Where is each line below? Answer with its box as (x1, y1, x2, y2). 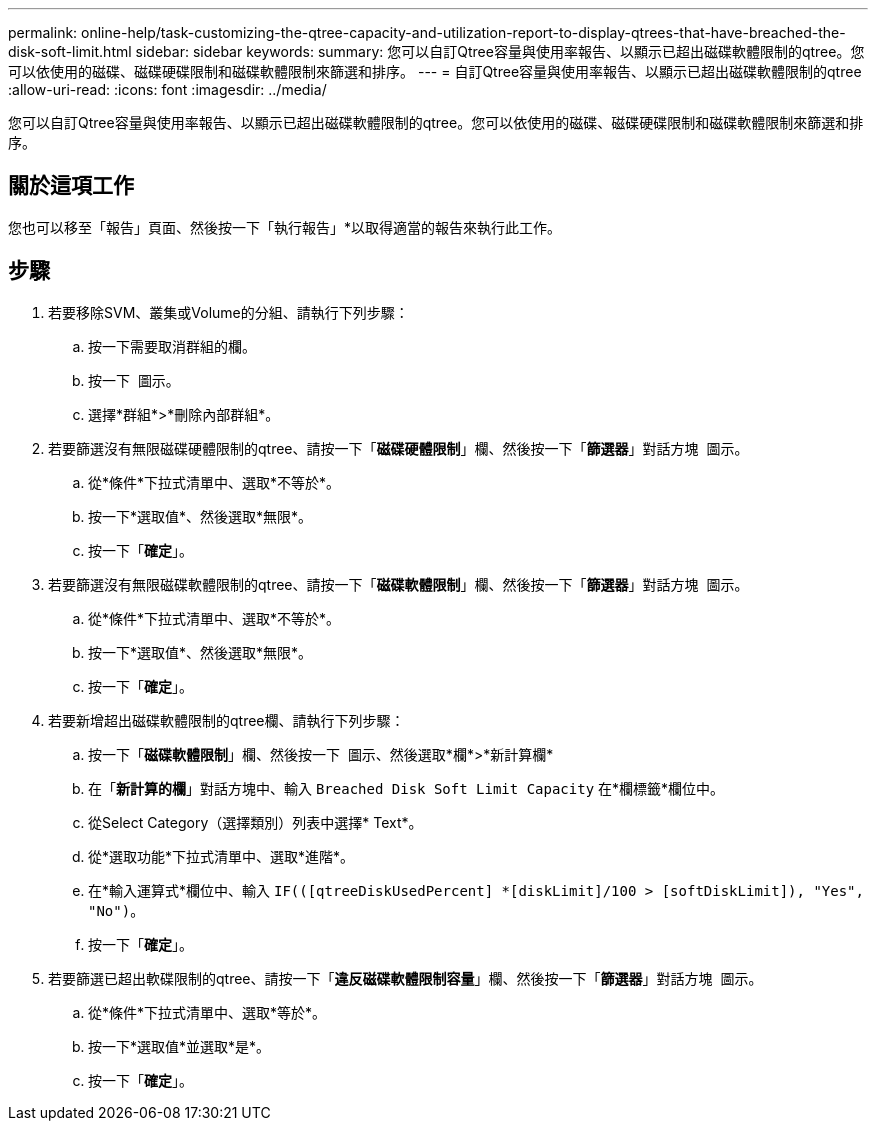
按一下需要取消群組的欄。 (88, 337, 256, 355)
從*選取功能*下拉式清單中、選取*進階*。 (88, 847, 355, 865)
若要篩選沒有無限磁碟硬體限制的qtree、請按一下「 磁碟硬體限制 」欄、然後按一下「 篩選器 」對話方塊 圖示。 (48, 439, 749, 457)
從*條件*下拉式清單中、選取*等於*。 (88, 1003, 327, 1021)
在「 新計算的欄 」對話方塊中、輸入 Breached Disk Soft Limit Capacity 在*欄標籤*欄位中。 (88, 779, 725, 797)
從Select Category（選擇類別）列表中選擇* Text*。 (88, 813, 423, 831)
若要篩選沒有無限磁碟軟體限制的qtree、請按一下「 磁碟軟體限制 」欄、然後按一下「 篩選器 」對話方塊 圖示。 (48, 575, 749, 593)
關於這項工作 (8, 173, 134, 199)
